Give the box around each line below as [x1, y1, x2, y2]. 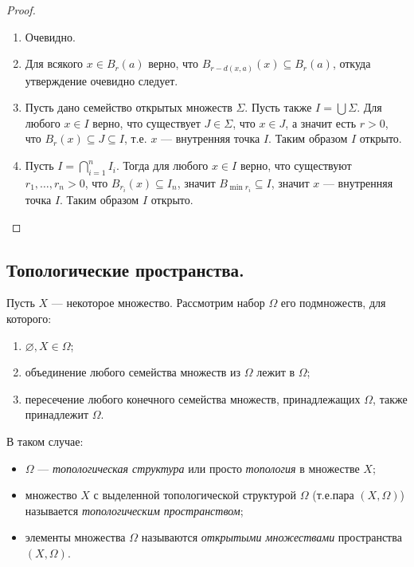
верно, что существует [92, 114, 201, 131]
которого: [6, 309, 52, 326]
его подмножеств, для [280, 294, 386, 311]
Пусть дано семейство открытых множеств [25, 99, 232, 116]
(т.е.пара [312, 486, 354, 503]
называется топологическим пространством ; [25, 502, 244, 518]
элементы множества [25, 529, 126, 545]
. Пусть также [244, 99, 312, 116]
